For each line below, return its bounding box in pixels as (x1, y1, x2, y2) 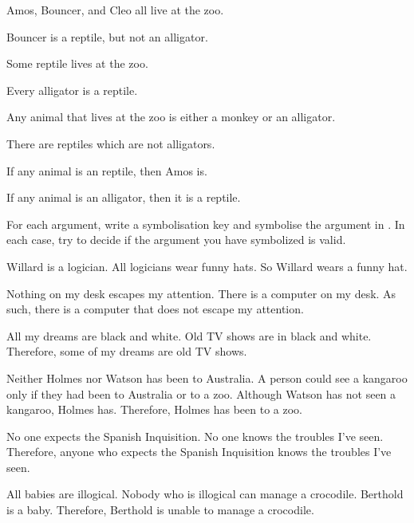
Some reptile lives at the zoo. (6, 55, 148, 72)
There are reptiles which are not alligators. (6, 135, 215, 151)
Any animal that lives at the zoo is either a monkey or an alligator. (6, 108, 336, 125)
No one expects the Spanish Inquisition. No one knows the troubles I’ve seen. (6, 427, 384, 444)
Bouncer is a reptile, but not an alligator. (6, 28, 208, 45)
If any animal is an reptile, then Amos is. (6, 162, 207, 179)
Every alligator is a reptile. (6, 81, 138, 98)
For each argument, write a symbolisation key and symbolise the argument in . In (6, 215, 405, 232)
